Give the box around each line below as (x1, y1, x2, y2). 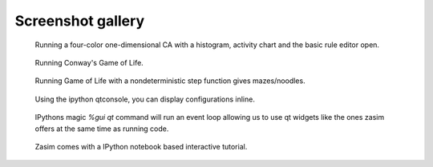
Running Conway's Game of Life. (34, 58, 144, 67)
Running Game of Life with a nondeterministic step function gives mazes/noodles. (34, 76, 306, 85)
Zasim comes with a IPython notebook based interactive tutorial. (34, 141, 248, 151)
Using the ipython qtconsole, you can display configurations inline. (34, 94, 256, 104)
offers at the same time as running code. (34, 124, 169, 133)
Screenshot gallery (14, 12, 144, 30)
